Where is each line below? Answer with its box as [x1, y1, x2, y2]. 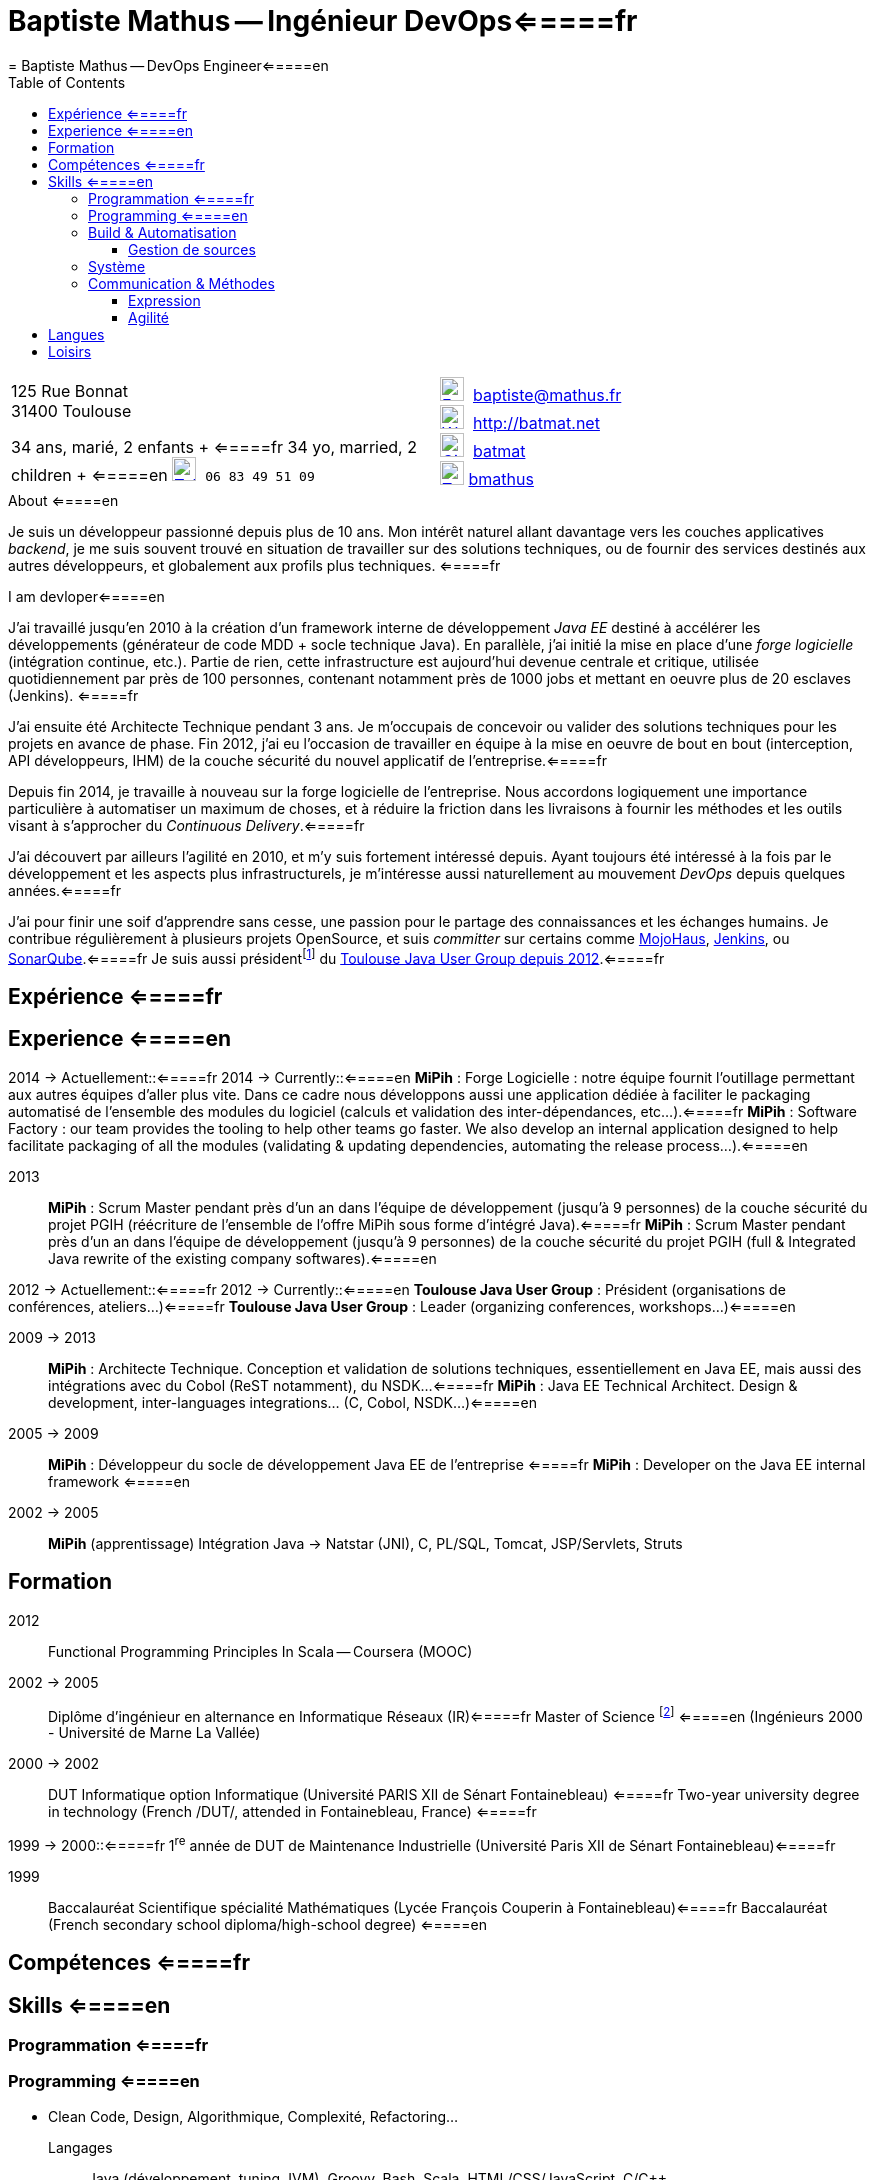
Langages [48, 2138, 113, 2156]
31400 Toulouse [11, 400, 132, 421]
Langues [48, 325, 105, 343]
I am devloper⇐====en [8, 587, 165, 605]
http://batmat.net [473, 412, 600, 433]
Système [88, 257, 146, 275]
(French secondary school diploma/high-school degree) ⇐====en [48, 1915, 488, 1933]
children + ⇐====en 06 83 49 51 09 [11, 464, 315, 485]
